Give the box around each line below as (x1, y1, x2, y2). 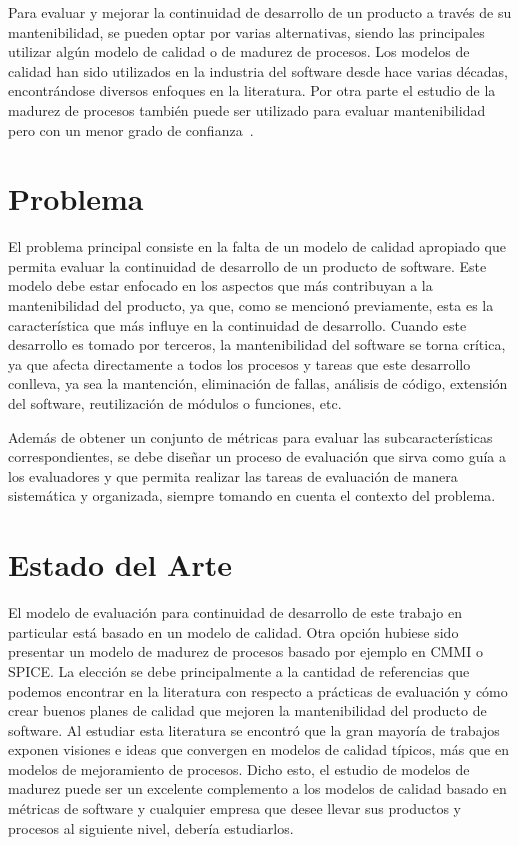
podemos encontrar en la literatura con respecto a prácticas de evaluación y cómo (8, 680, 508, 701)
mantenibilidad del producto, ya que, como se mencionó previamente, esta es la (8, 295, 494, 316)
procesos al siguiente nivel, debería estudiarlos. (8, 817, 294, 838)
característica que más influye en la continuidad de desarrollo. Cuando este (8, 314, 467, 335)
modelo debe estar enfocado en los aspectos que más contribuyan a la (8, 275, 433, 296)
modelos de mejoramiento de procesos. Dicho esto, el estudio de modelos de (8, 758, 470, 779)
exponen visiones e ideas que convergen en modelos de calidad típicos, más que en (8, 739, 509, 760)
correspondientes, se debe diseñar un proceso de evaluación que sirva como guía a (8, 446, 507, 467)
